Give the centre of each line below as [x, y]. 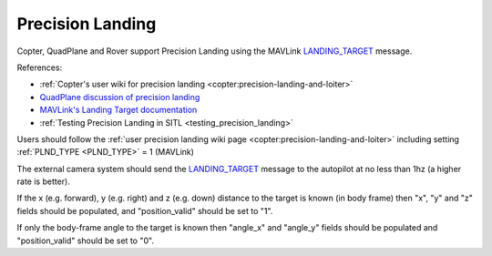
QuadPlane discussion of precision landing [120, 97]
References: [40, 67]
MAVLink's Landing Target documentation [118, 110]
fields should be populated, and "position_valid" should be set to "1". [145, 210]
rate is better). [43, 181]
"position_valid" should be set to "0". [86, 241]
